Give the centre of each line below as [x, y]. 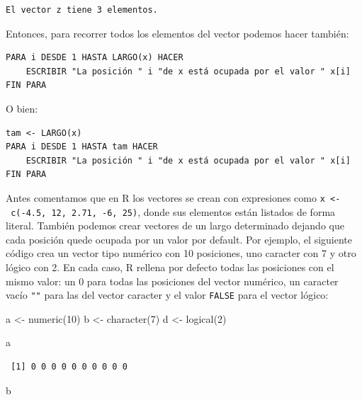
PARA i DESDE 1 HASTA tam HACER [82, 147]
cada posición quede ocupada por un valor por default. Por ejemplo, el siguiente [179, 239]
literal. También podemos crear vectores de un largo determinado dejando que [175, 225]
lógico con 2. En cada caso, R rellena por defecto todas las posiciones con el [170, 267]
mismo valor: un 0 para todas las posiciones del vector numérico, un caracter [172, 281]
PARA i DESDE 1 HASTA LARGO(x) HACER [95, 58]
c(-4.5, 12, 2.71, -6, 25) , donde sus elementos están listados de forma [173, 211]
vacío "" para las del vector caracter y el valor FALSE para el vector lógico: [167, 295]
